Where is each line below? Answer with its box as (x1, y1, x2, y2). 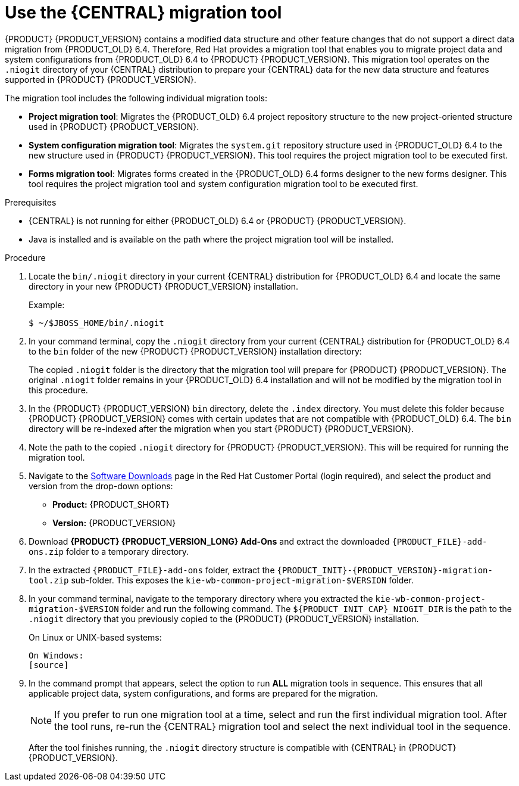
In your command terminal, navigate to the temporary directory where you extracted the (29, 593, 373, 604)
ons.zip (29, 546, 64, 557)
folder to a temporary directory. (65, 546, 189, 557)
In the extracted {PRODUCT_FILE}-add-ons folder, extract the (29, 564, 275, 575)
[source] (29, 660, 69, 670)
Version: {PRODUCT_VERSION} (52, 517, 176, 528)
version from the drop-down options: (29, 480, 173, 491)
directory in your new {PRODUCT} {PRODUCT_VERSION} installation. (29, 281, 299, 291)
